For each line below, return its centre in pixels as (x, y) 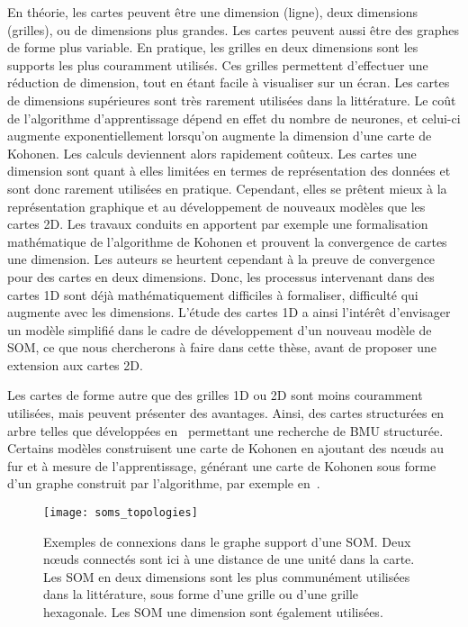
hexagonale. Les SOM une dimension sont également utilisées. (213, 612)
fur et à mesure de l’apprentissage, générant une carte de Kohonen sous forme (222, 465)
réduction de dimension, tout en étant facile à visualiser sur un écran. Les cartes (229, 82)
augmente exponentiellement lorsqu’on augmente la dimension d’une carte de (220, 136)
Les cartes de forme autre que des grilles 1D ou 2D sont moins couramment (215, 395)
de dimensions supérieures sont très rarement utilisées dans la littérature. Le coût (232, 100)
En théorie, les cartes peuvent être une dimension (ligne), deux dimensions (213, 12)
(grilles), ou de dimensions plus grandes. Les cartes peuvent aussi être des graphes (234, 29)
